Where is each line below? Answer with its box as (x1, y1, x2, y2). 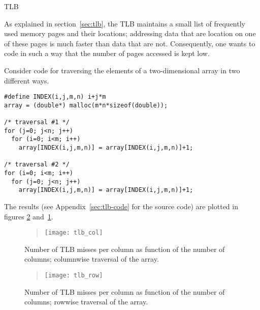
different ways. (4, 75, 49, 86)
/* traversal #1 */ (4, 119, 70, 126)
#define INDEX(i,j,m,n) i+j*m (4, 93, 106, 101)
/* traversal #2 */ (4, 161, 70, 168)
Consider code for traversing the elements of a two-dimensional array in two (4, 65, 240, 75)
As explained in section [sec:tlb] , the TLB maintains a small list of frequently (4, 18, 245, 29)
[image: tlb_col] (44, 229, 103, 237)
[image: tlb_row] (44, 272, 103, 279)
